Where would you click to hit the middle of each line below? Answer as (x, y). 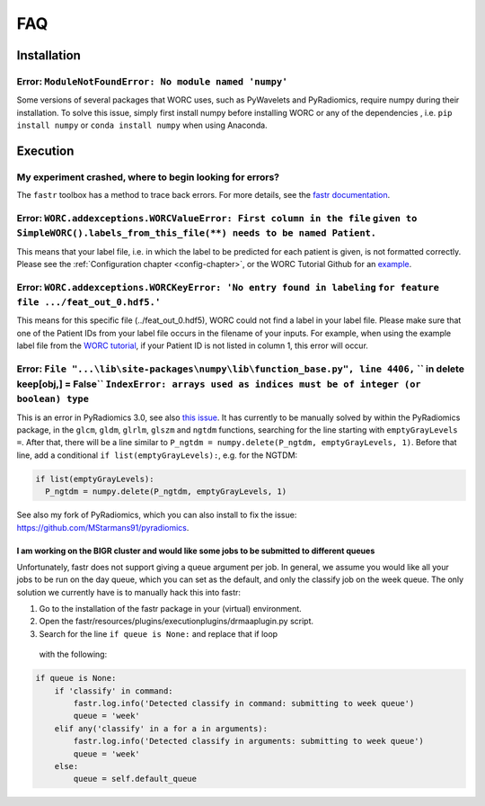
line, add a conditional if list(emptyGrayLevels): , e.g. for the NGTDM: (157, 455)
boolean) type (53, 399)
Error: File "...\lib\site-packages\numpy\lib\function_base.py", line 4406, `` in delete (240, 369)
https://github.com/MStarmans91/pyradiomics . (103, 527)
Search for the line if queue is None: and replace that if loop (159, 633)
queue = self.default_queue (135, 779)
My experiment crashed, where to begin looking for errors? (148, 177)
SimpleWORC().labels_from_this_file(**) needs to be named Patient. (197, 233)
